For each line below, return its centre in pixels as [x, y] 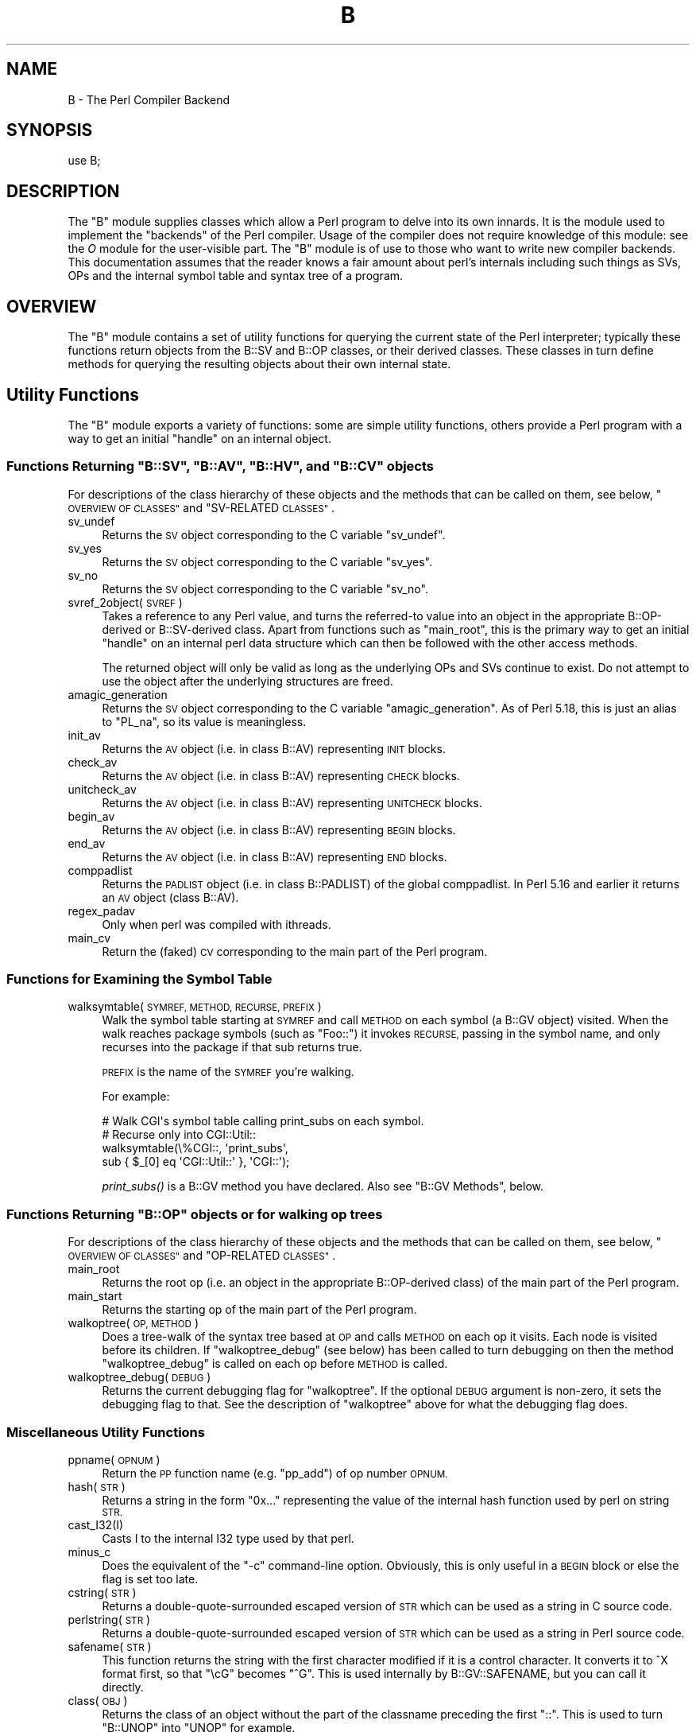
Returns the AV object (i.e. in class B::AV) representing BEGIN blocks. [279, 829]
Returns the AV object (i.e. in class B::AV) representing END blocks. [275, 856]
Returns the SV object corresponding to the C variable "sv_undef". [274, 534]
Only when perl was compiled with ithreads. [217, 924]
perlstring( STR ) [109, 1619]
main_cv [89, 938]
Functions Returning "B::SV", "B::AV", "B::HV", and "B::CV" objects [220, 466]
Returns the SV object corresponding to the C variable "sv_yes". [267, 561]
